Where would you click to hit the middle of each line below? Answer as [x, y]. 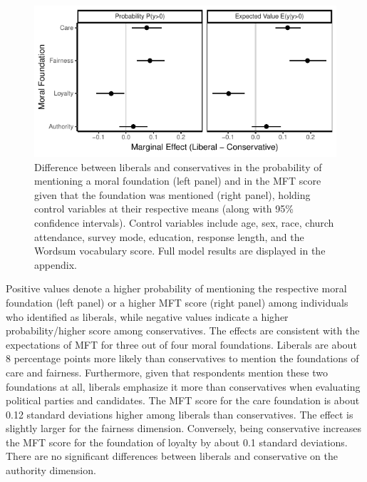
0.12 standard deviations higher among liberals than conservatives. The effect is [180, 414]
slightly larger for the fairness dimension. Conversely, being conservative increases [184, 428]
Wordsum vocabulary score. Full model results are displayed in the [180, 251]
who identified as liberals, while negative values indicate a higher [147, 316]
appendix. [56, 264]
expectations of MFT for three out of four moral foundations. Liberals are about [181, 344]
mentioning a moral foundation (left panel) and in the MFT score [178, 181]
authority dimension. [51, 470]
